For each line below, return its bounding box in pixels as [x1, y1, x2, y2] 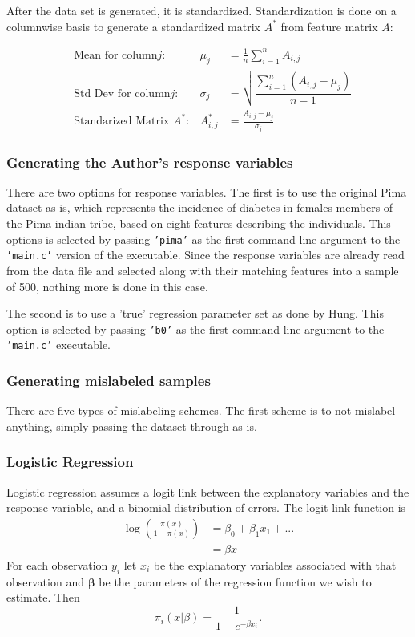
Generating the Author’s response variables [6, 152, 293, 172]
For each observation [6, 556, 108, 573]
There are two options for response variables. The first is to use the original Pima [6, 183, 407, 200]
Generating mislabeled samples [6, 370, 211, 390]
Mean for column [74, 49, 158, 61]
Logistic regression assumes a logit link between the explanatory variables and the [6, 483, 409, 500]
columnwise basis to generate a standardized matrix [6, 18, 260, 34]
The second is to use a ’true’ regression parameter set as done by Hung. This [6, 305, 384, 322]
